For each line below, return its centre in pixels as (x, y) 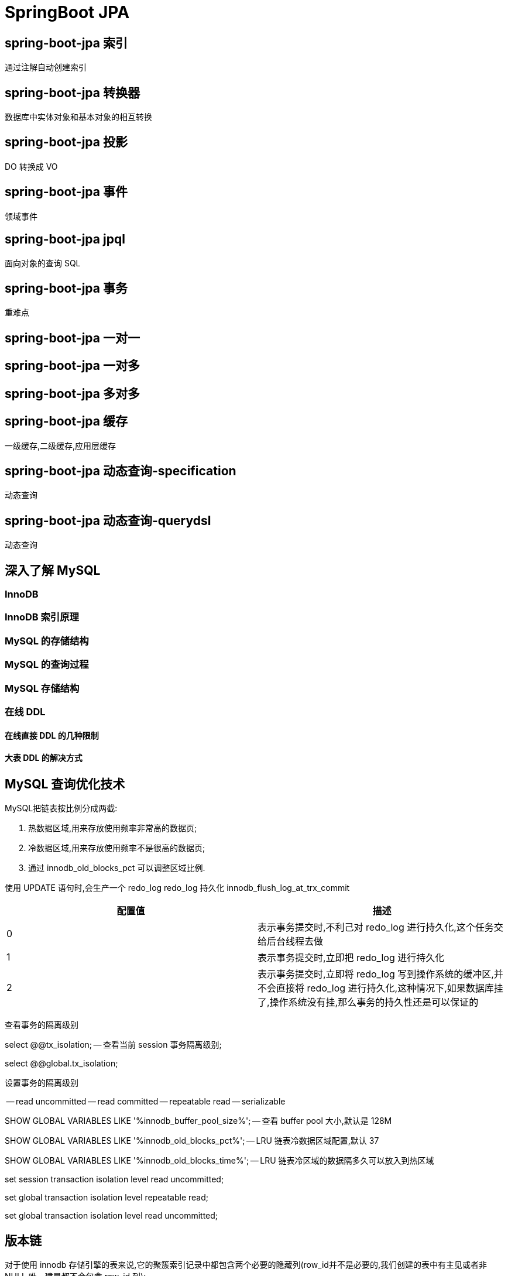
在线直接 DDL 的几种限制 (52, 735)
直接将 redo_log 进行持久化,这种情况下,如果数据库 (385, 988)
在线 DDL (25, 711)
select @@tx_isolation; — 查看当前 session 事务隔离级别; (113, 1045)
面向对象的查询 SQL (43, 263)
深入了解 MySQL (53, 570)
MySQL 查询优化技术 (65, 784)
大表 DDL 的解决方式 (44, 758)
